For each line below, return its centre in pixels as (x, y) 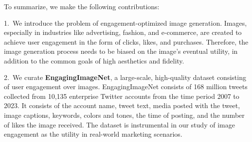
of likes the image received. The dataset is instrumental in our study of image (119, 124)
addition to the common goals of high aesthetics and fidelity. (94, 60)
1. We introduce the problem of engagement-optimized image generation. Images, (126, 23)
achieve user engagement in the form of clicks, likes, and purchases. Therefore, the (126, 41)
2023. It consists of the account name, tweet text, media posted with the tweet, (122, 105)
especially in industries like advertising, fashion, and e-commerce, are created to (123, 32)
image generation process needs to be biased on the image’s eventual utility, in (121, 51)
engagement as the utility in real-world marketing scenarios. (93, 134)
